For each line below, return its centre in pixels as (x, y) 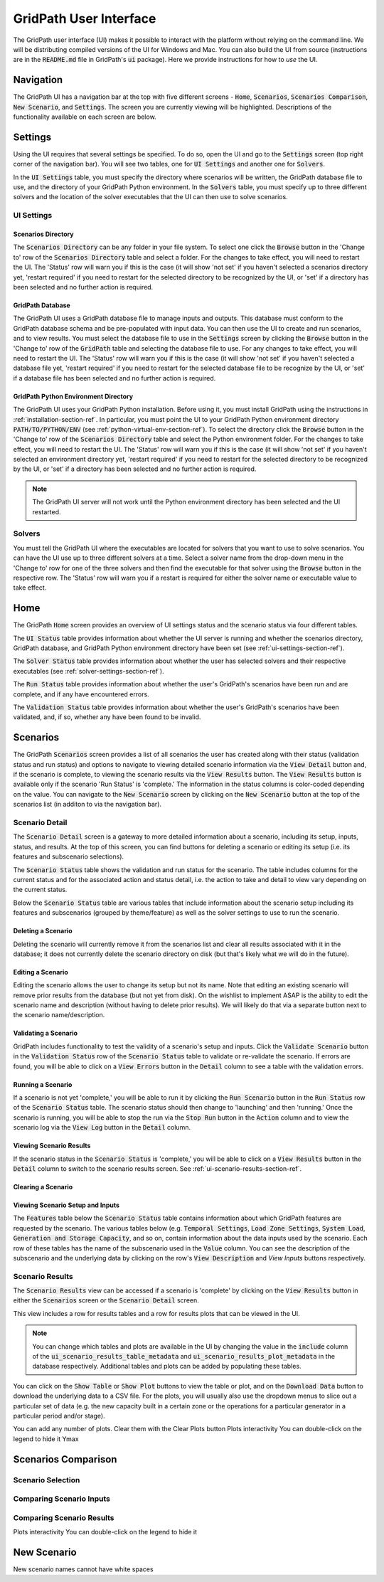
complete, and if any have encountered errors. (81, 694)
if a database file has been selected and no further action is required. (114, 378)
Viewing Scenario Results (52, 1146)
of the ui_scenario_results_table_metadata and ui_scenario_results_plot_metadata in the (184, 1357)
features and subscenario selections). (69, 856)
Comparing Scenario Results (64, 1517)
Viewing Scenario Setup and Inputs (66, 1205)
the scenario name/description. (59, 1015)
